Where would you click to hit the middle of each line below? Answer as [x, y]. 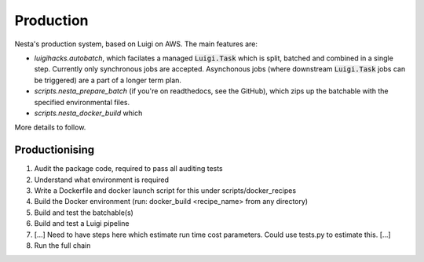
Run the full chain [62, 245]
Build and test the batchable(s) [84, 213]
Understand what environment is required [101, 180]
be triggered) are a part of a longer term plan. [108, 80]
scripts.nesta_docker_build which [88, 113]
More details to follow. [50, 127]
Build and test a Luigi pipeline [82, 224]
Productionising [55, 150]
